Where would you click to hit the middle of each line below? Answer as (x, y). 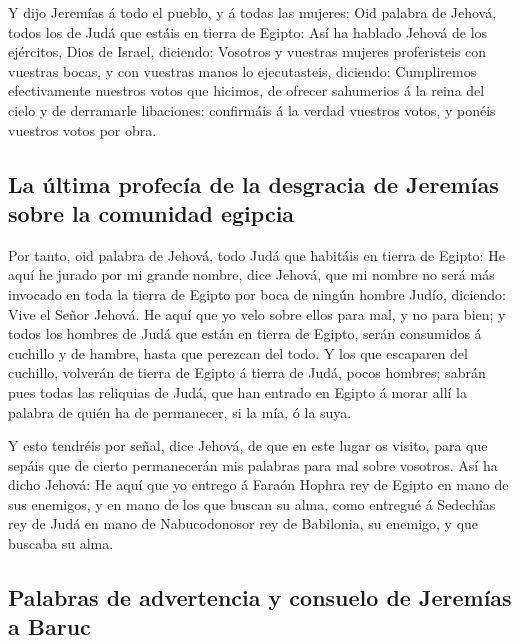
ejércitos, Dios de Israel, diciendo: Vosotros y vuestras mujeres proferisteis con (247, 51)
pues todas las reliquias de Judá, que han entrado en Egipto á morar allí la (237, 391)
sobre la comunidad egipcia (151, 212)
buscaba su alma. (61, 543)
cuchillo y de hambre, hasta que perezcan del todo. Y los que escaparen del (238, 352)
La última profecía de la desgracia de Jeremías (253, 183)
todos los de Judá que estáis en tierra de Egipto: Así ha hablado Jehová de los (248, 31)
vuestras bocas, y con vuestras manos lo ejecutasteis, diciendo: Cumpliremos (242, 70)
